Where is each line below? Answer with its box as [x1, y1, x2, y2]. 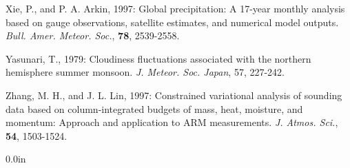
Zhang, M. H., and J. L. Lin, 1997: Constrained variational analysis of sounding [6, 87, 342, 102]
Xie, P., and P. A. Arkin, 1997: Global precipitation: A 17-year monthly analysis [6, 1, 345, 15]
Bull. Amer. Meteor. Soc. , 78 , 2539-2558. [6, 28, 180, 43]
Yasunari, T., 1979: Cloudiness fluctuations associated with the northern [6, 51, 311, 65]
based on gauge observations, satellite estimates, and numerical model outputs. [6, 14, 339, 29]
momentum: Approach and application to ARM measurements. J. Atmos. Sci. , [6, 115, 338, 129]
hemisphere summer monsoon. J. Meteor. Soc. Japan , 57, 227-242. [6, 65, 285, 79]
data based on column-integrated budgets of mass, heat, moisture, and [6, 101, 303, 116]
